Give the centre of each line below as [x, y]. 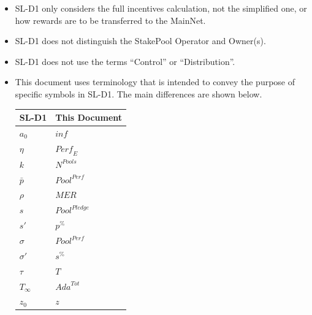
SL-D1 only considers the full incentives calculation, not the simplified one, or [161, 8]
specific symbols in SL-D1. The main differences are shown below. [139, 93]
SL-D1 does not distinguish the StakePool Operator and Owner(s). [140, 41]
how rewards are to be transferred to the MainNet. [110, 20]
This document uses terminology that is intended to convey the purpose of [155, 82]
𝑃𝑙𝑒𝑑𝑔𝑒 [80, 207]
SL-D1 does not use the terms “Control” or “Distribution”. [125, 61]
